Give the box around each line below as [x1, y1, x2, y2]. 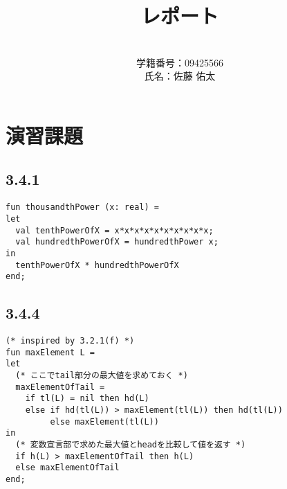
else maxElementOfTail [15, 463, 120, 473]
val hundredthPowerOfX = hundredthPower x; [15, 237, 219, 247]
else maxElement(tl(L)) [50, 416, 159, 427]
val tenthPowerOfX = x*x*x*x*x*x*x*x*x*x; [15, 225, 214, 235]
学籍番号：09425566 [136, 55, 223, 69]
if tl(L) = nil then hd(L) [25, 393, 149, 404]
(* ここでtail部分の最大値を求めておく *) [15, 371, 188, 381]
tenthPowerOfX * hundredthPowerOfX [15, 260, 179, 270]
